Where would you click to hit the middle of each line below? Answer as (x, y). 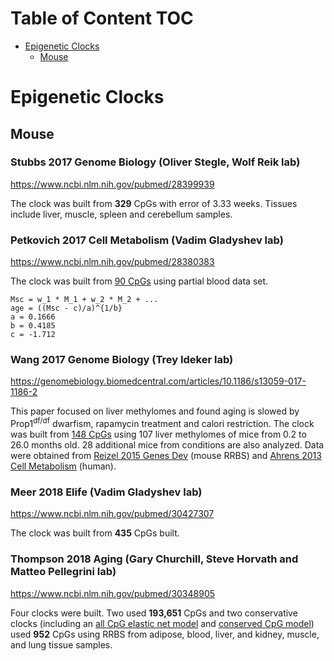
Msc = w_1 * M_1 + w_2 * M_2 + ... (84, 300)
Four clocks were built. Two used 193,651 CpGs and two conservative (154, 613)
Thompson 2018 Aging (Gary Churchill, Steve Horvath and (154, 559)
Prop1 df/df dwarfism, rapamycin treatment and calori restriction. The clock (162, 423)
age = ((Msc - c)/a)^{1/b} (66, 308)
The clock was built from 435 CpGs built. (95, 533)
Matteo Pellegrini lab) (63, 572)
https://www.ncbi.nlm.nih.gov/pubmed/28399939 (112, 184)
